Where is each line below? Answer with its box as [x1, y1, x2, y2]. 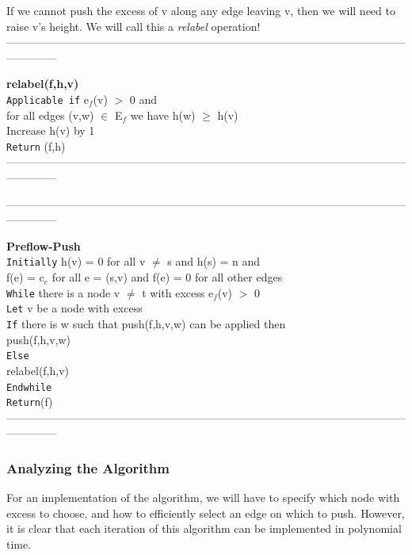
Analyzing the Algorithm [6, 457, 170, 477]
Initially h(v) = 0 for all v [6, 253, 146, 270]
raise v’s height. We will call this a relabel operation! [6, 17, 261, 34]
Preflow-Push [6, 237, 81, 254]
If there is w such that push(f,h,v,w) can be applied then [6, 316, 286, 331]
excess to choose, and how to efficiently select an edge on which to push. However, [6, 504, 405, 521]
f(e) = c [6, 269, 44, 285]
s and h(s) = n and [167, 253, 261, 270]
